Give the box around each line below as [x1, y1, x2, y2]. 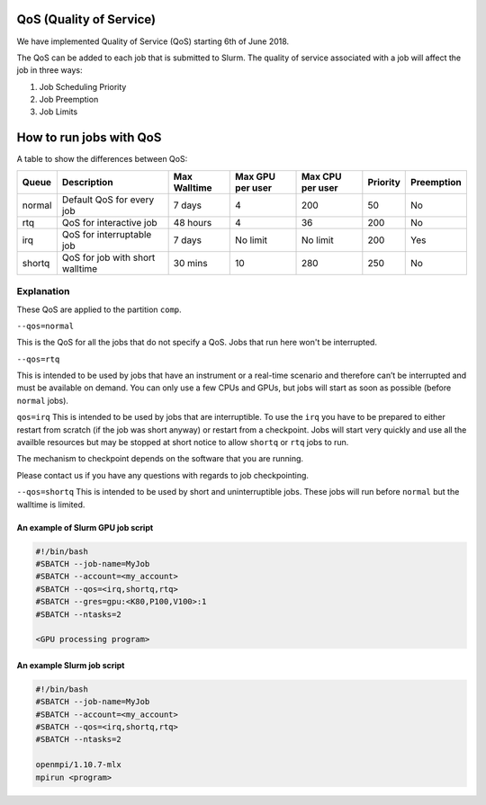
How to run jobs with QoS [16, 130, 162, 146]
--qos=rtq [16, 353, 60, 364]
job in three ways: [16, 65, 83, 76]
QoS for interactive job [61, 216, 157, 228]
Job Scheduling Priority [39, 81, 127, 92]
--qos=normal [16, 320, 75, 331]
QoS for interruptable [61, 228, 152, 240]
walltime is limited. [16, 499, 85, 510]
